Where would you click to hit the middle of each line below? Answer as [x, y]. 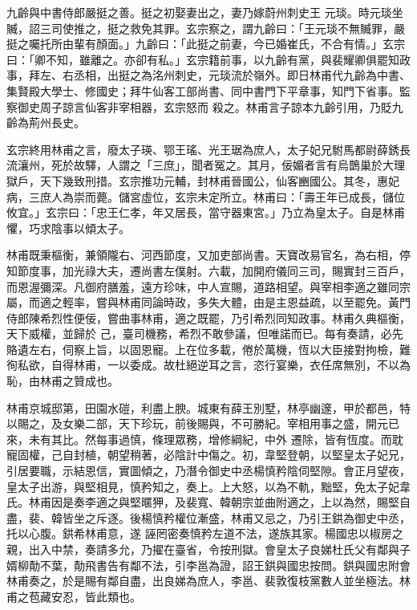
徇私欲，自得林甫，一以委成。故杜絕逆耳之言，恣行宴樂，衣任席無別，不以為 [208, 365]
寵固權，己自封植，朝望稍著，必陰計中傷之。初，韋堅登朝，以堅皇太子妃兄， [208, 455]
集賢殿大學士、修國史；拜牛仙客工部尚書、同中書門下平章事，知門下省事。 [203, 90]
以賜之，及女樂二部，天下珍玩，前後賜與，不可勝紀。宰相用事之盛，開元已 [203, 423]
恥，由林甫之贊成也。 [63, 381]
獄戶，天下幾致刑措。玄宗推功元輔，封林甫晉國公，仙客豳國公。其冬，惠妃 [203, 180]
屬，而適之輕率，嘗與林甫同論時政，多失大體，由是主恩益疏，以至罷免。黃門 [208, 302]
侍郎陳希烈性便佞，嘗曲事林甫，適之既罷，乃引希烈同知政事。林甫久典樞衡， [208, 317]
